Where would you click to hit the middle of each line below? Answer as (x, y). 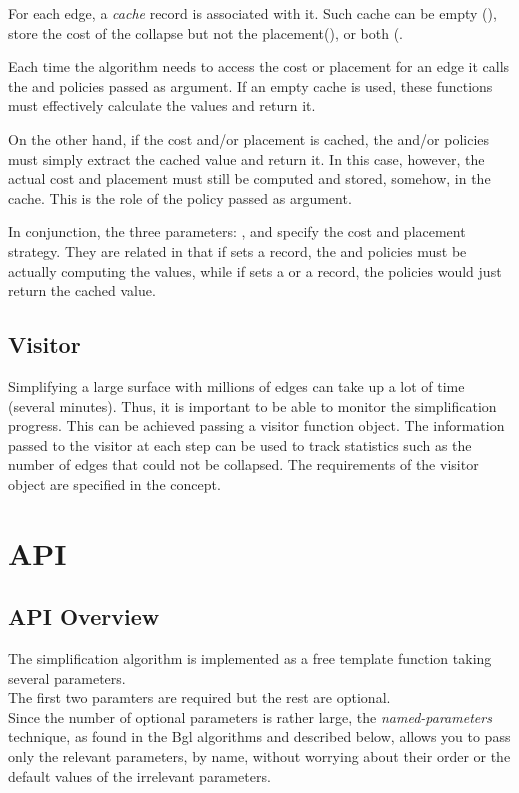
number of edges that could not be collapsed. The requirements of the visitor (243, 464)
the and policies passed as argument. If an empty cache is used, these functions (250, 85)
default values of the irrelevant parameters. (139, 775)
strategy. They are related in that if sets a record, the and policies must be (237, 250)
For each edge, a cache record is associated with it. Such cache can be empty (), (252, 13)
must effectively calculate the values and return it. (162, 105)
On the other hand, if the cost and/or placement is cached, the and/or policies (249, 138)
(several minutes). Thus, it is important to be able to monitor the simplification (252, 405)
